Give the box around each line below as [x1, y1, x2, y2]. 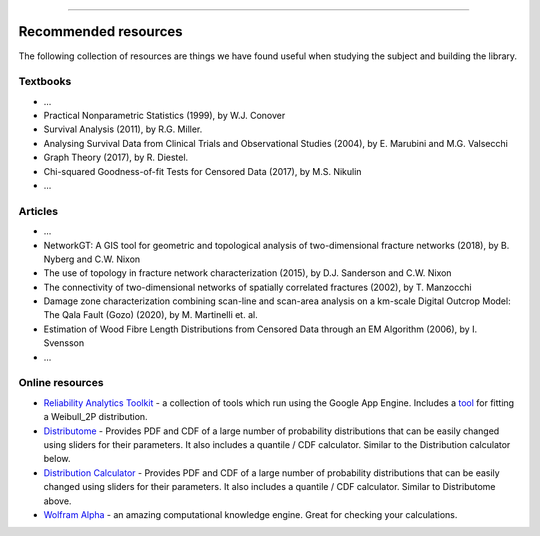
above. [43, 495, 72, 507]
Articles [18, 204, 59, 218]
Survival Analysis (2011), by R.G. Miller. [43, 123, 203, 135]
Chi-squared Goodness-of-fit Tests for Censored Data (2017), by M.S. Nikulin [43, 165, 362, 177]
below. [43, 453, 71, 465]
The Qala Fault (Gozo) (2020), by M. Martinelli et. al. [43, 309, 259, 321]
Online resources [18, 376, 104, 390]
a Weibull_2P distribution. [43, 411, 149, 423]
